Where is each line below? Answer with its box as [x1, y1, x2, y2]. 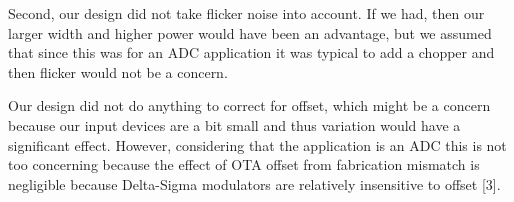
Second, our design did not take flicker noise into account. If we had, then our [8, 3, 485, 23]
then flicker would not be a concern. [8, 61, 228, 82]
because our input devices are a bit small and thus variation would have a [8, 114, 461, 135]
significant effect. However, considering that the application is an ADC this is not [8, 134, 507, 155]
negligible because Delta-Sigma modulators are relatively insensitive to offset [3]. [8, 173, 501, 194]
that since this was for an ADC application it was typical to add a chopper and [8, 42, 495, 63]
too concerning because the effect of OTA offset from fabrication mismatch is [8, 154, 480, 175]
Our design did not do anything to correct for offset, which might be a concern [8, 95, 491, 116]
